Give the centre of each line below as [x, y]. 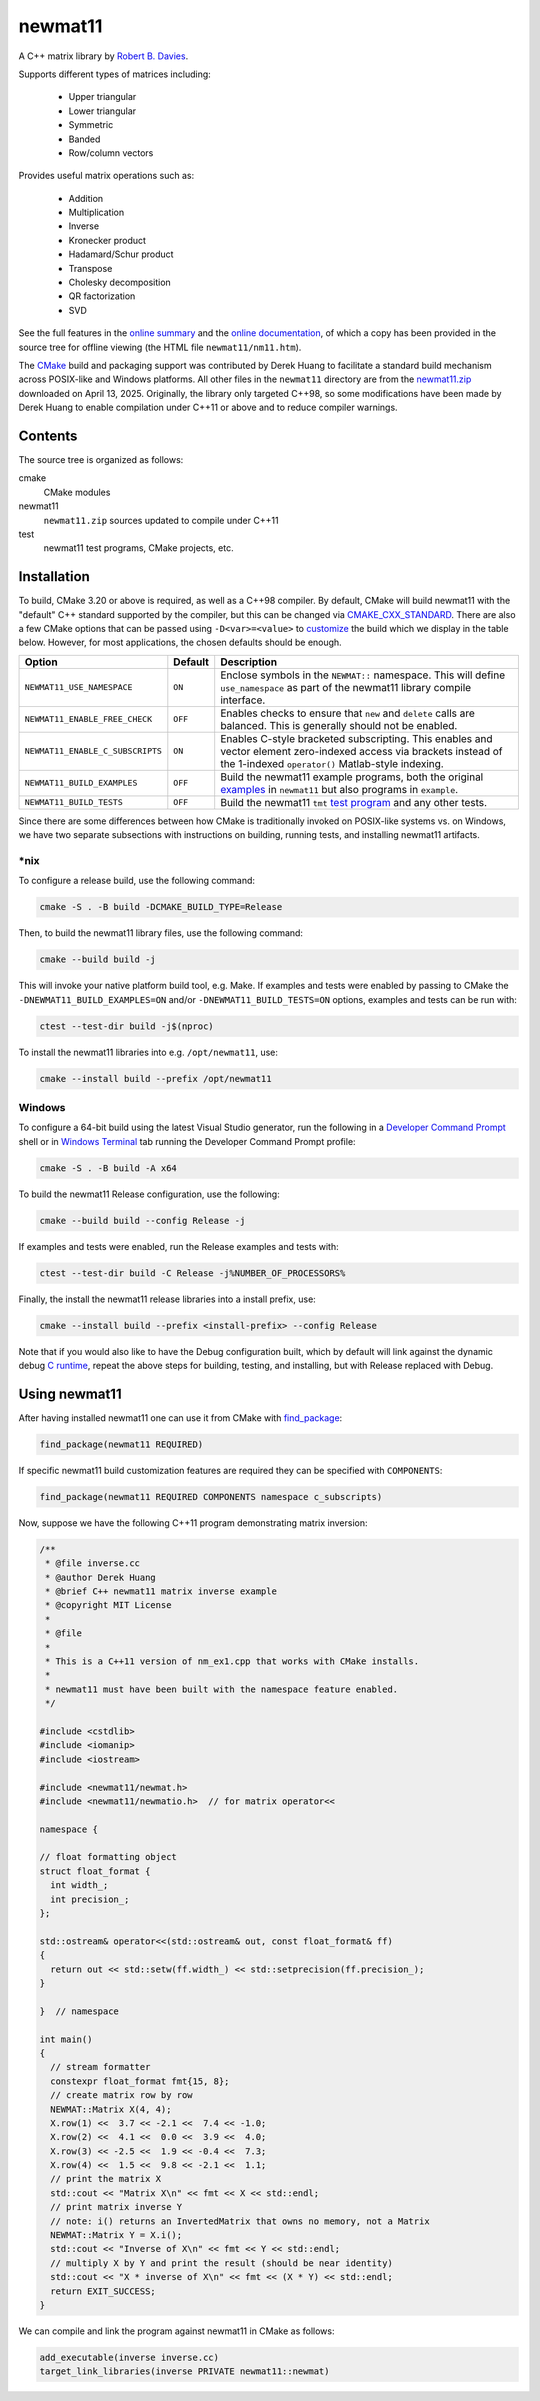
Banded [84, 139]
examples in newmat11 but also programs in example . [339, 789]
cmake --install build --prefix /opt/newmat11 [155, 1078]
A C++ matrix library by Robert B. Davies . [103, 56]
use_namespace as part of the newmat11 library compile [346, 687]
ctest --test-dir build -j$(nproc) [126, 1026]
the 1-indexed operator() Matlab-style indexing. [332, 763]
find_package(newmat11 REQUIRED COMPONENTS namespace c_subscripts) [211, 1496]
